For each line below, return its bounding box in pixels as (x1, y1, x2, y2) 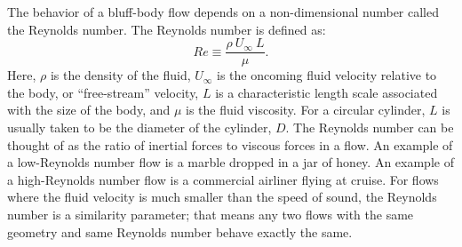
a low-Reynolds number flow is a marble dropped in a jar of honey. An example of (7, 153, 454, 171)
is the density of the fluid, (50, 66, 191, 84)
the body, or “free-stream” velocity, (7, 83, 199, 101)
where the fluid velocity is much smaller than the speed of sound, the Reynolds (7, 187, 437, 206)
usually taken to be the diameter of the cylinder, (7, 118, 272, 137)
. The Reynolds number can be (285, 118, 454, 137)
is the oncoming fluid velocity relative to (217, 66, 437, 84)
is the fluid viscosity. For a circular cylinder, (186, 100, 426, 119)
